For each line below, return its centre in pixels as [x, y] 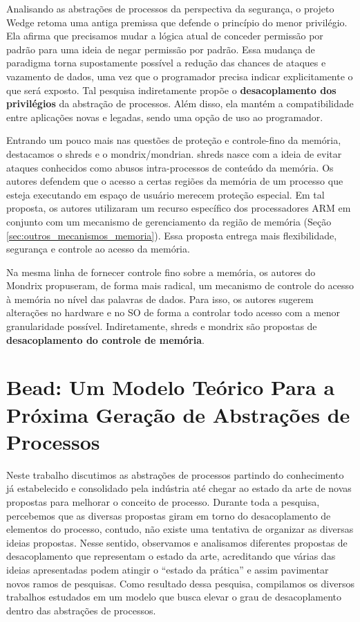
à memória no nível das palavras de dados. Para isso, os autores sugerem [160, 299]
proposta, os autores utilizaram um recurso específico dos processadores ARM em [179, 208]
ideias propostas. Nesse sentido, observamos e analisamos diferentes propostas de [177, 542]
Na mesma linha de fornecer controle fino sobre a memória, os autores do [161, 272]
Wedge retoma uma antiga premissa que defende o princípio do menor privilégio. [177, 22]
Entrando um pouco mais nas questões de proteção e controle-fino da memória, [174, 140]
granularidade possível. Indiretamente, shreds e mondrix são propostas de [162, 326]
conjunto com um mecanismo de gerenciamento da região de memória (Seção [169, 221]
